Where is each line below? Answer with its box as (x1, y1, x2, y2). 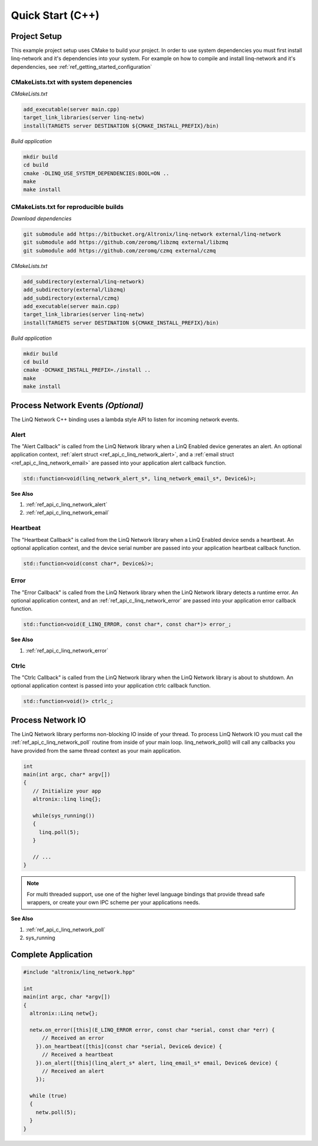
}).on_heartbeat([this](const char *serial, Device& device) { (35, 1043, 223, 1049)
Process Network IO (11, 715, 87, 725)
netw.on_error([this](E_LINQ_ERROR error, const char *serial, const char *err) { (29, 1026, 275, 1033)
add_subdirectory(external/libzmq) (23, 286, 126, 293)
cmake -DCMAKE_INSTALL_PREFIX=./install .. (23, 367, 151, 373)
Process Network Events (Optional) (11, 400, 144, 410)
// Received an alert (42, 1068, 104, 1074)
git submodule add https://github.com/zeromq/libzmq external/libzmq (23, 239, 228, 246)
